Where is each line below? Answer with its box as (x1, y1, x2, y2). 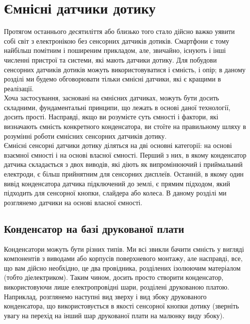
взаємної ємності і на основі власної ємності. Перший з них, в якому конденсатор (4, 149, 247, 160)
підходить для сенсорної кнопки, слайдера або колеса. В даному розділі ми (4, 188, 227, 198)
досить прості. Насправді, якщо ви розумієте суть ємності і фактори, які (4, 112, 218, 122)
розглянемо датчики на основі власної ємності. (4, 197, 143, 207)
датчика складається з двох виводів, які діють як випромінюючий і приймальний (4, 159, 243, 169)
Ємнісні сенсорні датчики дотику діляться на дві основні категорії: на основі (4, 140, 232, 150)
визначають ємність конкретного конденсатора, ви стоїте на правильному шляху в (4, 121, 246, 131)
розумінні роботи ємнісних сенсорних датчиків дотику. (4, 130, 167, 141)
